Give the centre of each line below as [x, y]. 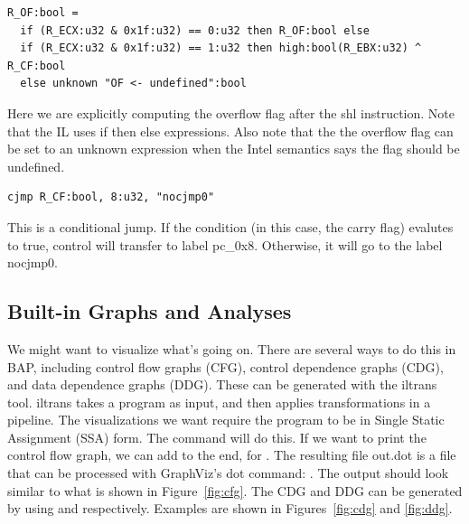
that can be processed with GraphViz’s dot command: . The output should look [228, 473]
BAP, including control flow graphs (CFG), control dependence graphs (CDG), [225, 366]
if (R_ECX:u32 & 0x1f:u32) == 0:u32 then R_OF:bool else [195, 30]
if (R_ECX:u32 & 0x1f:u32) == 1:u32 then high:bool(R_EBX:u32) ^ [221, 48]
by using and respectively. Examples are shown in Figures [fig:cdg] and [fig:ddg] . [230, 508]
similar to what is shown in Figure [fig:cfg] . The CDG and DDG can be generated [235, 490]
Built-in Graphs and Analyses [150, 311]
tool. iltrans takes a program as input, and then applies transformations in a [219, 402]
